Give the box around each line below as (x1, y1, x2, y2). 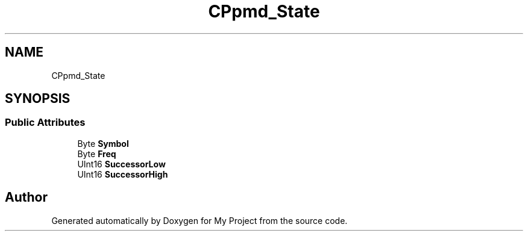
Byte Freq (77, 148, 116, 159)
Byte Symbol (77, 138, 129, 149)
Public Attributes (5, 116, 86, 129)
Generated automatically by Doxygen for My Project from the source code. (51, 215, 348, 226)
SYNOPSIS (5, 91, 71, 107)
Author (5, 190, 48, 205)
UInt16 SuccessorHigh (77, 169, 168, 179)
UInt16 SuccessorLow (77, 158, 166, 169)
